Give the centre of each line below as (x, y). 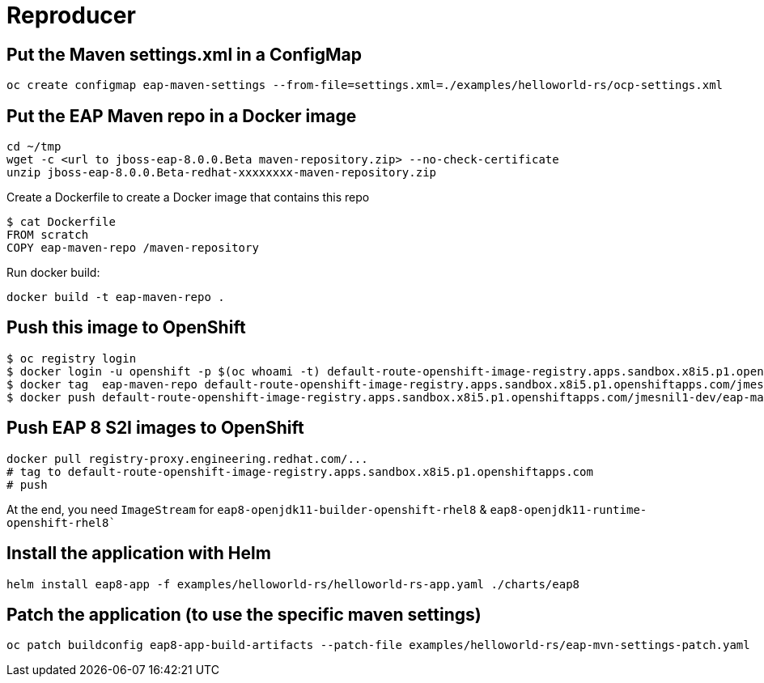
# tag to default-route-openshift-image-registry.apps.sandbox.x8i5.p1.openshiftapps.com (300, 471)
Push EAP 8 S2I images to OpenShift (155, 428)
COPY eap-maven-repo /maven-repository (133, 248)
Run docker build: (53, 273)
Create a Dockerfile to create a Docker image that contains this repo (188, 197)
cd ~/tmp (34, 147)
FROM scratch (48, 235)
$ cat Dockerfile (61, 222)
